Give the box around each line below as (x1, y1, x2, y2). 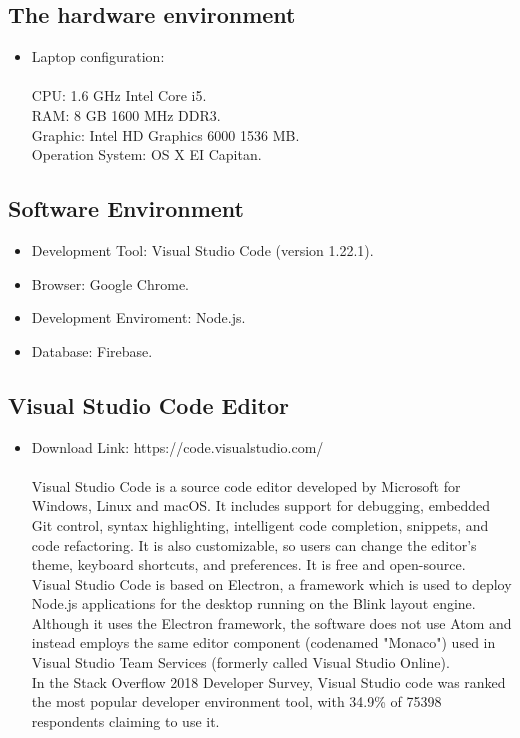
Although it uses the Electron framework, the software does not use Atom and (31, 612, 512, 633)
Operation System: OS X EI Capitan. (31, 144, 262, 165)
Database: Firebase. (31, 340, 153, 361)
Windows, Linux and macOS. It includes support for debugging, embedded (31, 495, 491, 516)
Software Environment (8, 193, 244, 224)
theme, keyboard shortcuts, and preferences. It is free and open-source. (31, 554, 466, 575)
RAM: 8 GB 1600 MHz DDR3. (31, 104, 221, 125)
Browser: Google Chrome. (31, 273, 189, 294)
